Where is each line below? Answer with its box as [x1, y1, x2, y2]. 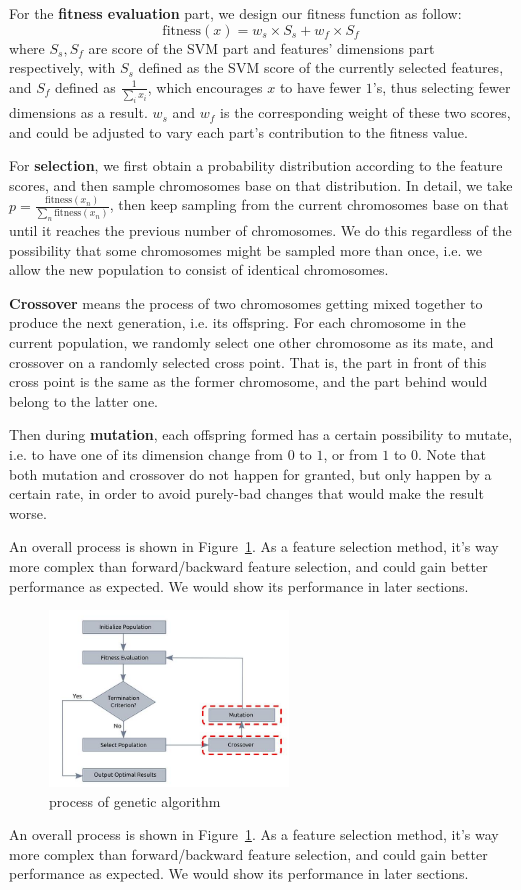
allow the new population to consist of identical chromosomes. [9, 259, 389, 280]
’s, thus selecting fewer [372, 76, 511, 97]
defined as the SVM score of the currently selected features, [138, 57, 504, 78]
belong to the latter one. [9, 390, 158, 411]
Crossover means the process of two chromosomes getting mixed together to [9, 292, 483, 313]
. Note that [418, 444, 487, 464]
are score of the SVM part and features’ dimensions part [88, 37, 435, 58]
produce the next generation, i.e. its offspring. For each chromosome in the [9, 312, 466, 333]
